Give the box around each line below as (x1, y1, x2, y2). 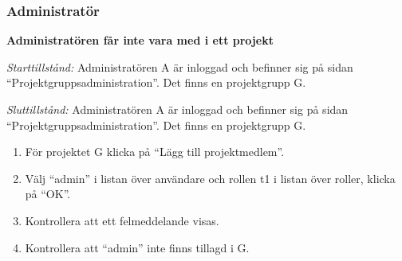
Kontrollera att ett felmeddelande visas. (25, 212, 219, 228)
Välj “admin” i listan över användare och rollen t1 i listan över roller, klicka (25, 169, 396, 186)
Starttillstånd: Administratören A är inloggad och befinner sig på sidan (6, 58, 353, 75)
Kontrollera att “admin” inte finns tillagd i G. (25, 239, 250, 255)
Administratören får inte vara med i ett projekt (6, 32, 274, 49)
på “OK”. (25, 185, 71, 202)
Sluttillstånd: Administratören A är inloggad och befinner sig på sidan (6, 101, 349, 117)
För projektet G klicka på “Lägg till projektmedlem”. (25, 143, 285, 160)
